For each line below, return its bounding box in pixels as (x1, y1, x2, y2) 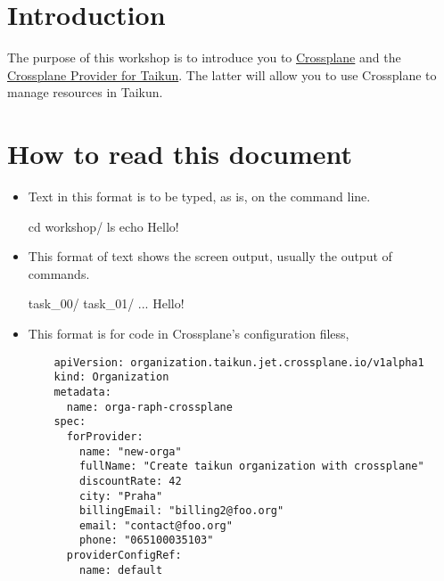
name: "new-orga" (79, 445, 182, 458)
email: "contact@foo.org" (79, 519, 233, 532)
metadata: (53, 385, 111, 398)
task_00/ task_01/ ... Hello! (28, 294, 185, 313)
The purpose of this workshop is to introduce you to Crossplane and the (7, 48, 401, 67)
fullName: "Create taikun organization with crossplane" (79, 460, 424, 473)
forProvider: (66, 430, 144, 443)
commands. (28, 264, 90, 282)
